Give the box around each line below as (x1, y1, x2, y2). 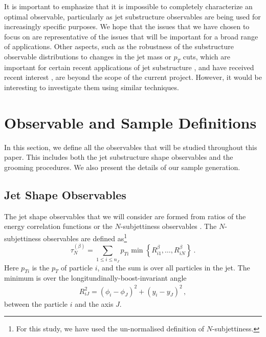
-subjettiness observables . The (120, 221, 217, 231)
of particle (61, 262, 93, 272)
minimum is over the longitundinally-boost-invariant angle (4, 272, 187, 283)
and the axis (75, 298, 114, 309)
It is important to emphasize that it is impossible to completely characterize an (4, 1, 253, 11)
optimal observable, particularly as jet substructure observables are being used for (4, 11, 261, 22)
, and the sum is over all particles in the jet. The (97, 262, 250, 272)
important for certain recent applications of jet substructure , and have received (4, 61, 254, 72)
